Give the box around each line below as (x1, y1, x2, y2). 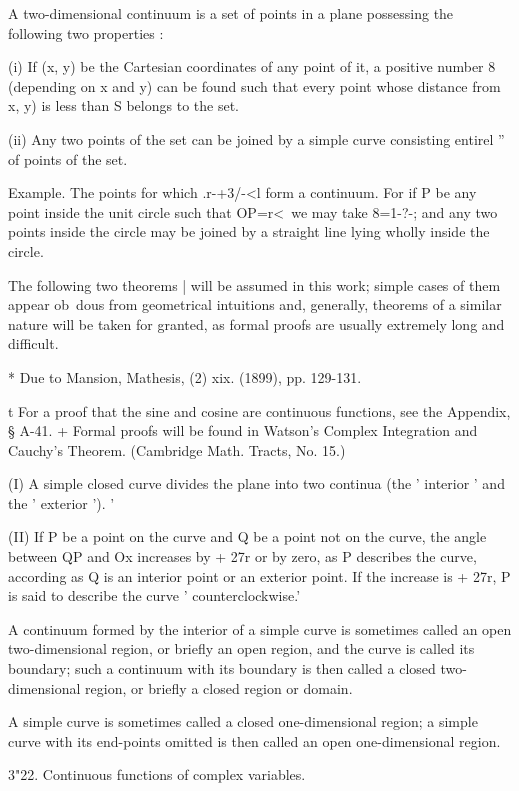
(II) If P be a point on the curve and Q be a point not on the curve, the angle (8, 526, 487, 547)
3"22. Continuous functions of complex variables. (8, 764, 306, 785)
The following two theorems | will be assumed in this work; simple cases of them (8, 274, 501, 295)
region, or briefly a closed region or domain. (85, 677, 353, 698)
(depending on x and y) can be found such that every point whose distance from (8, 75, 501, 96)
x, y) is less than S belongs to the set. (8, 95, 239, 116)
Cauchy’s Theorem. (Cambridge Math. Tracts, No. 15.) (8, 439, 346, 460)
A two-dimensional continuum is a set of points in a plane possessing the (8, 3, 454, 23)
